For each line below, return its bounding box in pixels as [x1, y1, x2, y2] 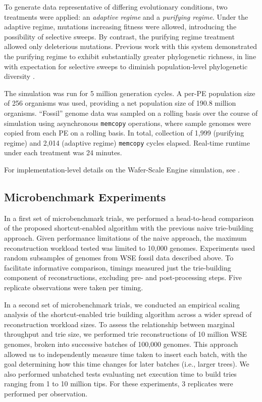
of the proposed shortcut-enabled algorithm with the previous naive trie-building [4, 222, 253, 233]
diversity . [4, 71, 35, 81]
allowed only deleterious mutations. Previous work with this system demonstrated [4, 41, 257, 52]
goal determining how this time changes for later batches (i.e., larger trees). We [4, 359, 249, 369]
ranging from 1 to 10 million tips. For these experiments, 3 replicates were [4, 378, 233, 389]
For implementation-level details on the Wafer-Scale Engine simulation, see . [4, 164, 240, 175]
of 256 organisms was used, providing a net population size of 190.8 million [4, 98, 236, 108]
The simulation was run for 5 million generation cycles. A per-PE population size [4, 87, 255, 98]
